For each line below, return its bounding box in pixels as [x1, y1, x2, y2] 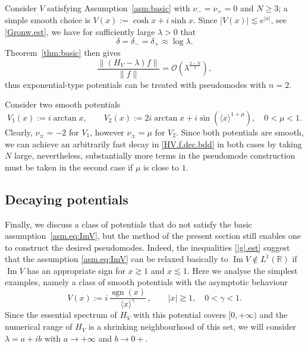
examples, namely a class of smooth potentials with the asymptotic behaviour [5, 276, 288, 288]
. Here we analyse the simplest [187, 264, 298, 276]
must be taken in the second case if [5, 160, 133, 173]
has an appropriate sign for [27, 264, 125, 276]
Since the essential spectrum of [5, 308, 117, 321]
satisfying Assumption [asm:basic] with [47, 2, 190, 14]
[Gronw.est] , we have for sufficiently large [5, 26, 155, 38]
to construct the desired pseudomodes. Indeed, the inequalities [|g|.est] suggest [5, 241, 290, 253]
